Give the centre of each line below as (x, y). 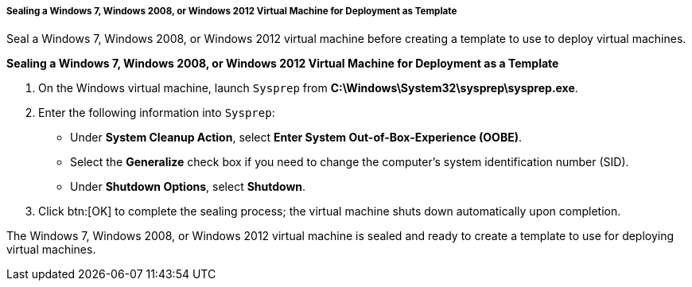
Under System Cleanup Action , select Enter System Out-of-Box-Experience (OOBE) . (296, 138)
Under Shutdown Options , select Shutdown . (188, 187)
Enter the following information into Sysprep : (157, 113)
